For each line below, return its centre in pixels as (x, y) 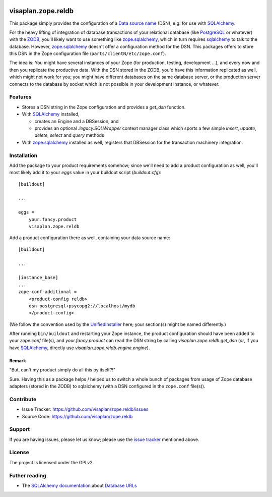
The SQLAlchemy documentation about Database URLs (79, 485)
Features (20, 97)
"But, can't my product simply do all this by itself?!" (62, 370)
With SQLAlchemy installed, (51, 114)
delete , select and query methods (69, 135)
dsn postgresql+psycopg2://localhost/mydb (82, 306)
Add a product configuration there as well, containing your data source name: (90, 238)
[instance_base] (38, 278)
